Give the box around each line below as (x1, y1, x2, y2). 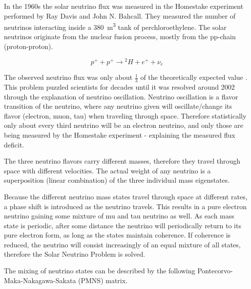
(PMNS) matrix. (78, 275, 128, 285)
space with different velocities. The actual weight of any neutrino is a (4, 165, 211, 175)
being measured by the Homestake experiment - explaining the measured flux (4, 129, 235, 140)
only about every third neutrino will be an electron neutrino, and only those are (4, 120, 243, 130)
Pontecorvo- (197, 265, 233, 276)
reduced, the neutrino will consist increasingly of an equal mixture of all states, (4, 239, 241, 249)
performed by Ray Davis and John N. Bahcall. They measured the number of (4, 10, 235, 21)
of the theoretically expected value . (140, 72, 248, 82)
